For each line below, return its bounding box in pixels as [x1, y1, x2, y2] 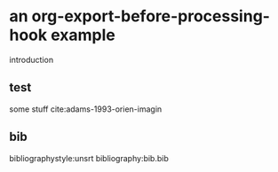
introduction [9, 54, 54, 65]
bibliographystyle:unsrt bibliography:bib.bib [9, 152, 169, 163]
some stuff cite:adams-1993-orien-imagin [9, 104, 163, 114]
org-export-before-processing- [31, 6, 271, 27]
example [50, 25, 115, 45]
